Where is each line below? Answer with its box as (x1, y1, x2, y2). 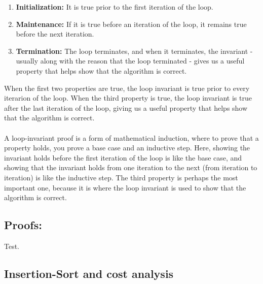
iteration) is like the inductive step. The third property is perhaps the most (4, 172, 238, 182)
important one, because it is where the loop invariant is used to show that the (4, 182, 246, 193)
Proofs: (4, 217, 42, 233)
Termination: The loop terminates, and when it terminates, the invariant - (16, 45, 253, 56)
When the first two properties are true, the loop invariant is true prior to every (4, 82, 250, 93)
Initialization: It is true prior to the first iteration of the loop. (16, 2, 213, 12)
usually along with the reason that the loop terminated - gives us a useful (16, 55, 245, 66)
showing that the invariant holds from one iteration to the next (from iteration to (4, 162, 257, 173)
